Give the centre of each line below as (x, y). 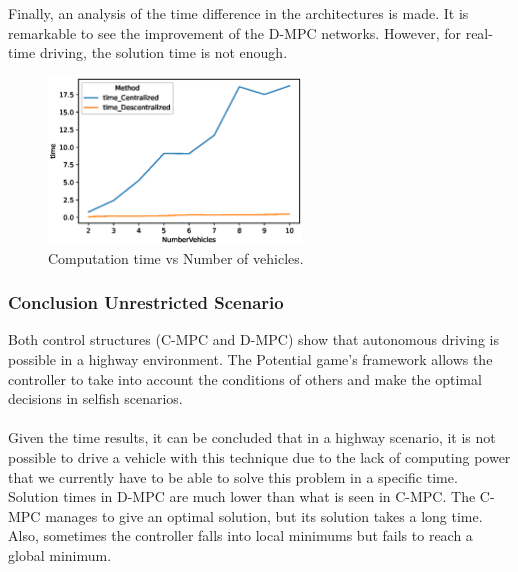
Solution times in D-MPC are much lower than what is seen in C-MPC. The (242, 496)
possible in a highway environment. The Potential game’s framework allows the (250, 358)
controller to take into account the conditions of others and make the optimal (245, 378)
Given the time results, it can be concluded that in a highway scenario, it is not (252, 437)
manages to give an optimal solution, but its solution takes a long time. (264, 515)
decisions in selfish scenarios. (95, 398)
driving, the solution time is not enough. (163, 52)
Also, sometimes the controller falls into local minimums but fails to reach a (240, 535)
